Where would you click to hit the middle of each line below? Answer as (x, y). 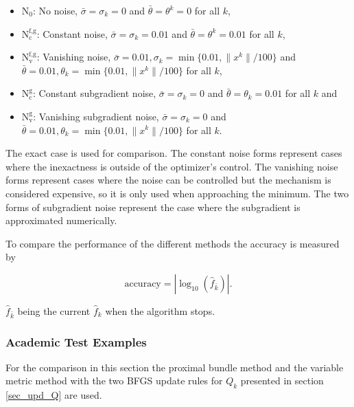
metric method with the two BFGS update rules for (114, 381)
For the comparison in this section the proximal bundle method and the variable (175, 367)
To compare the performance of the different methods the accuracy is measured (173, 243)
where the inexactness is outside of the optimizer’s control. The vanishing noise (172, 166)
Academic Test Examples (76, 341)
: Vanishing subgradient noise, (96, 116)
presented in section (282, 381)
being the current (54, 310)
